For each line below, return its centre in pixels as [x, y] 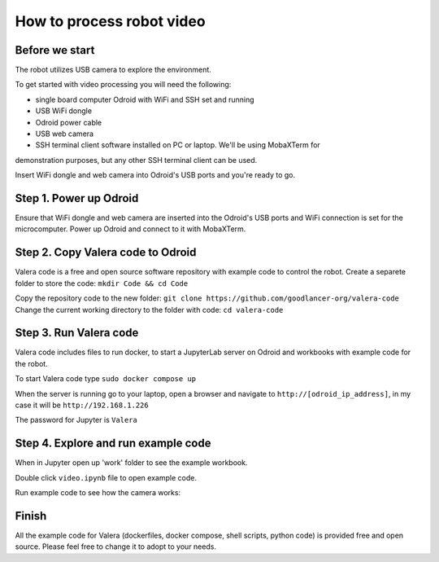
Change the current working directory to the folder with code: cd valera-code [149, 310]
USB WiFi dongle [64, 111]
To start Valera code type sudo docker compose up [106, 379]
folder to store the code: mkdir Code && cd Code [102, 283]
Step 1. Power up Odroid [77, 198]
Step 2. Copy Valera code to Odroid [106, 252]
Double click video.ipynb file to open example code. [106, 477]
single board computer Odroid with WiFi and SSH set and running [145, 99]
